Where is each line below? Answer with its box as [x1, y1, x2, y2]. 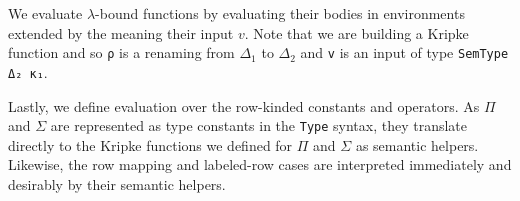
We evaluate [8, 3, 83, 23]
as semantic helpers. [355, 134, 479, 155]
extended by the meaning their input [8, 22, 234, 43]
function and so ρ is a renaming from [8, 42, 235, 63]
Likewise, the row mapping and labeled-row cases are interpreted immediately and [8, 154, 512, 175]
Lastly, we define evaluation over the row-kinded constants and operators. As [8, 95, 480, 116]
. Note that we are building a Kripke [244, 22, 469, 43]
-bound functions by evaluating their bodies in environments [95, 3, 465, 23]
